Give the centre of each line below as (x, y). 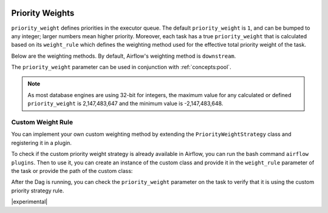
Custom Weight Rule (42, 123)
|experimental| (29, 202)
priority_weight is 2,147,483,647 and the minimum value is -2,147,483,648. (125, 104)
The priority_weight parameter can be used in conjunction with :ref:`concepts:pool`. (121, 67)
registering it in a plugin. (42, 143)
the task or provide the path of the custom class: (72, 171)
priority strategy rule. (38, 191)
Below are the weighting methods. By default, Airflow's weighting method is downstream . (124, 56)
